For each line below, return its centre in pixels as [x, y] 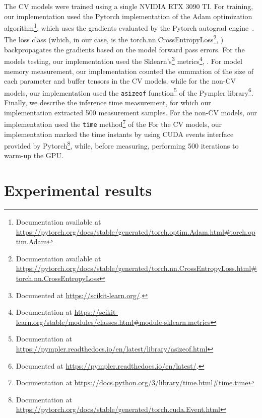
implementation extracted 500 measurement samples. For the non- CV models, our [130, 112]
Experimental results [78, 190]
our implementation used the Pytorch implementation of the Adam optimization [128, 16]
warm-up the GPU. [34, 155]
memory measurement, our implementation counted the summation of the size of [129, 71]
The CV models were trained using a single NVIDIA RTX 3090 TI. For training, [129, 6]
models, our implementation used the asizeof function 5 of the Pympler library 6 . [129, 92]
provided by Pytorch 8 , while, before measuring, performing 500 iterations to [121, 145]
